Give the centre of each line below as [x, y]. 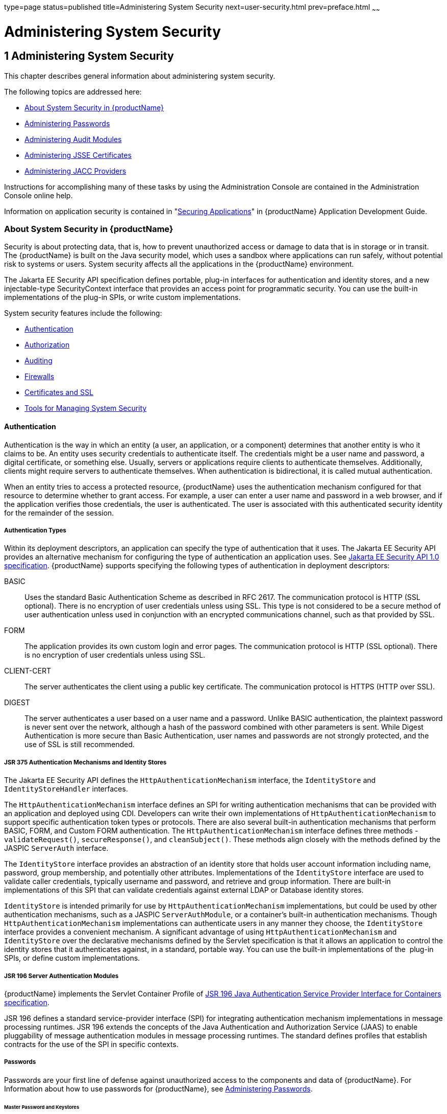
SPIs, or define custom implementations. [72, 958]
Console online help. [39, 195]
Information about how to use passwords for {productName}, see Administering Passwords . [158, 1088]
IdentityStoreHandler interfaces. [66, 789]
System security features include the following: [83, 313]
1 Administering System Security [89, 56]
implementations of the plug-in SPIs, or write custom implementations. [122, 297]
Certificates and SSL [59, 392]
